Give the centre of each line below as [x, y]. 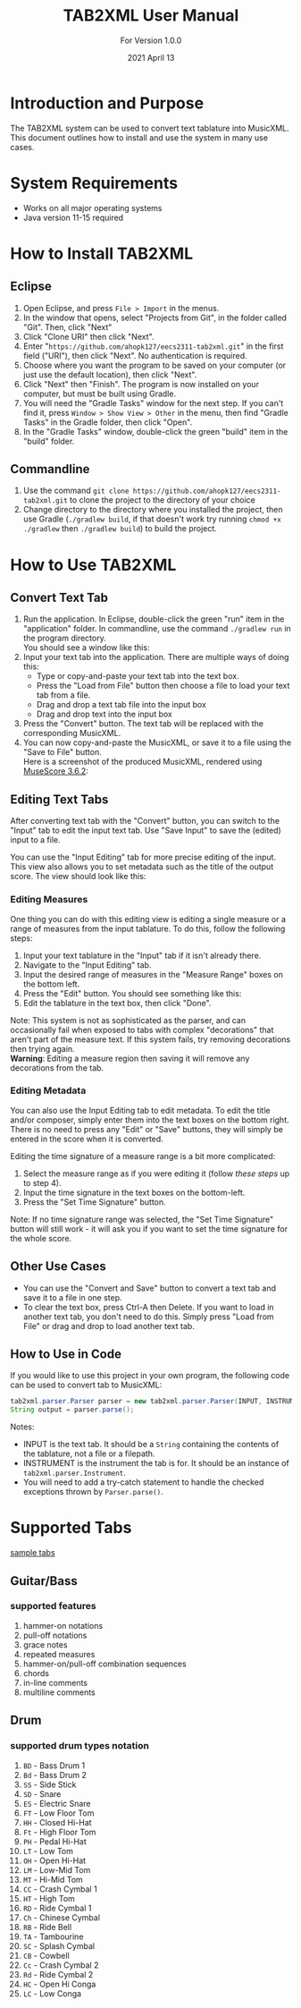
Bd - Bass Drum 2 [55, 1775]
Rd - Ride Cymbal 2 [58, 1974]
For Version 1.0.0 [151, 40]
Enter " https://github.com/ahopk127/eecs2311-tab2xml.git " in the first [153, 346]
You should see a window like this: [86, 648]
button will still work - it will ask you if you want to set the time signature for [149, 1229]
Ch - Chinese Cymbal [62, 1917]
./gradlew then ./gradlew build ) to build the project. [120, 529]
